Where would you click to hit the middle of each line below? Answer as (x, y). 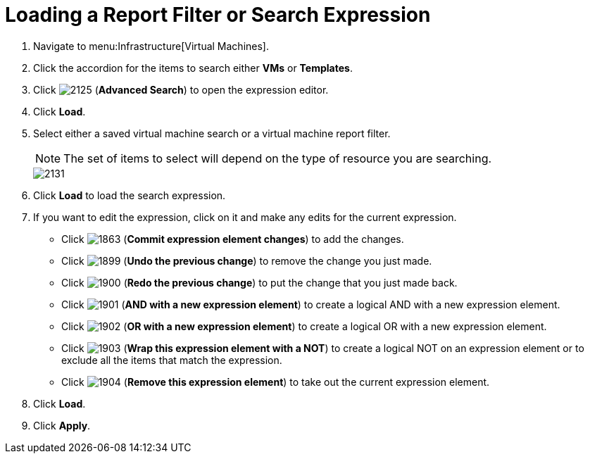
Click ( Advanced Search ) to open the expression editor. (181, 89)
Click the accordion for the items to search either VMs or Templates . (193, 68)
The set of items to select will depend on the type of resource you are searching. (278, 158)
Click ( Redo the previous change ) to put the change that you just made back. (259, 282)
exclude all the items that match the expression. (172, 360)
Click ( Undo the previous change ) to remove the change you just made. (247, 260)
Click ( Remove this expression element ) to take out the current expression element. (276, 382)
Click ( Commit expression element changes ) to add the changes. (233, 239)
